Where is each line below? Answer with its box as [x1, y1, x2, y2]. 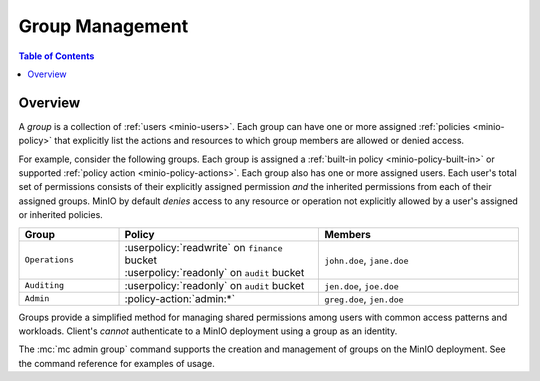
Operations [24, 255, 75, 265]
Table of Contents [18, 50, 95, 62]
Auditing [24, 280, 65, 291]
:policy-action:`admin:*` [124, 291, 235, 305]
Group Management [18, 15, 189, 37]
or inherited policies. [18, 209, 104, 221]
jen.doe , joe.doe [324, 278, 399, 292]
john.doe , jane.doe [324, 253, 409, 267]
